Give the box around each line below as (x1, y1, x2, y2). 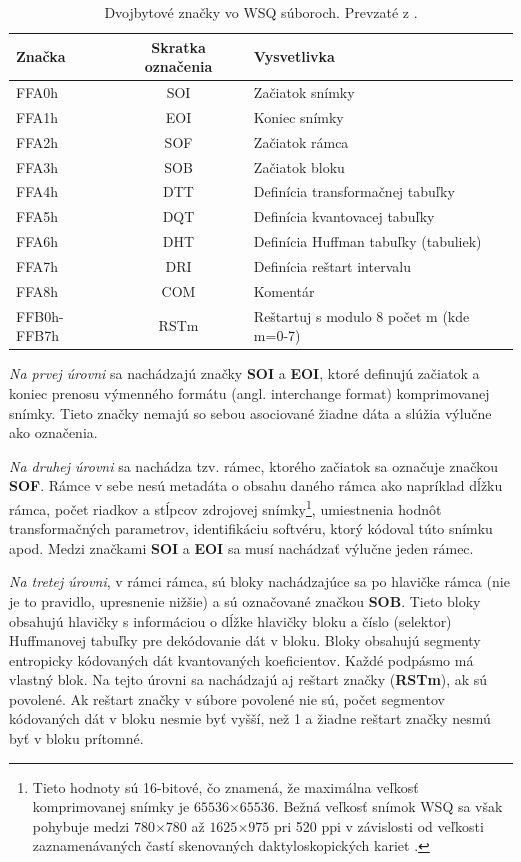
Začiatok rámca (253, 131, 349, 152)
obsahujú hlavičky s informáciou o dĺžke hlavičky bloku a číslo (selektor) (9, 610, 452, 631)
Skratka (151, 36, 206, 57)
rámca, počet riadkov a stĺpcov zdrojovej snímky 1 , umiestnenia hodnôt (9, 495, 442, 519)
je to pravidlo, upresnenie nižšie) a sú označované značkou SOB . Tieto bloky (9, 590, 481, 611)
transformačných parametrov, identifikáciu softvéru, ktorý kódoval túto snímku (9, 518, 493, 539)
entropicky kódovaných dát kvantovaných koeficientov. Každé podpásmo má (9, 649, 474, 670)
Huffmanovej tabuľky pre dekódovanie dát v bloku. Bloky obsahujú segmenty (9, 630, 481, 651)
